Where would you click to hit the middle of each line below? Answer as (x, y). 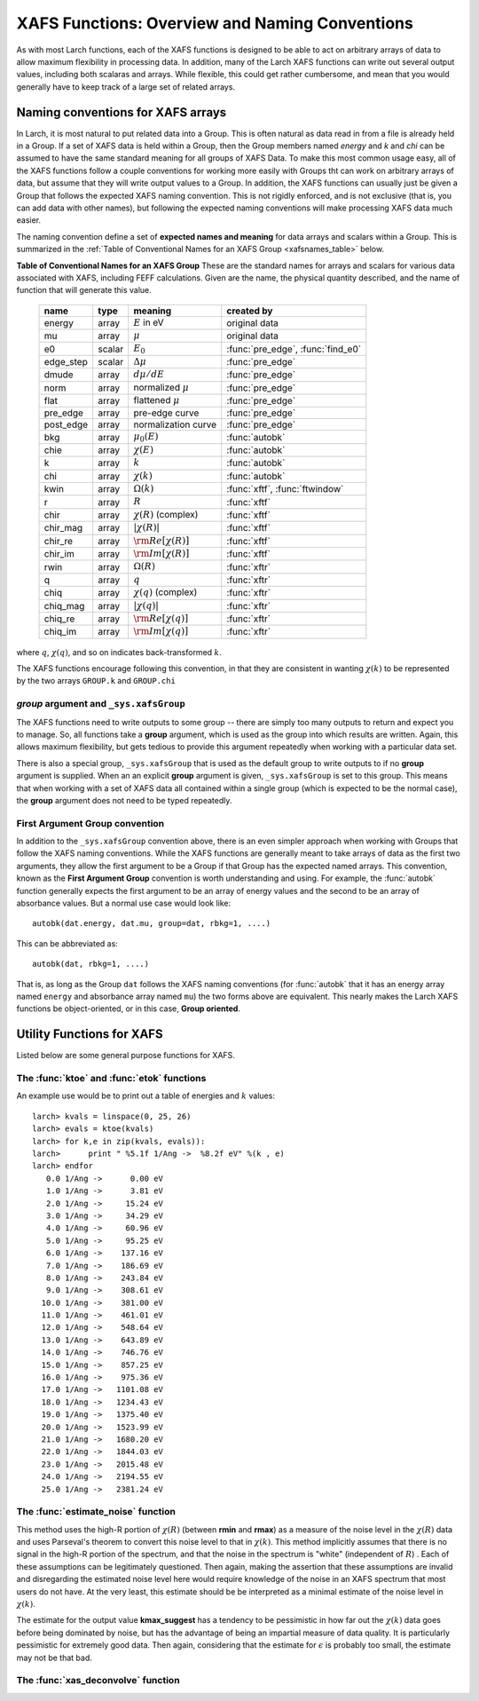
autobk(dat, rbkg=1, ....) (91, 964)
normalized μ (161, 387)
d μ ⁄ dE (149, 375)
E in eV (149, 322)
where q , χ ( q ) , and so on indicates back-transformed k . (119, 652)
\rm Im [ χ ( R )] (161, 553)
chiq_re (59, 619)
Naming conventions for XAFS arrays (122, 112)
